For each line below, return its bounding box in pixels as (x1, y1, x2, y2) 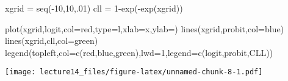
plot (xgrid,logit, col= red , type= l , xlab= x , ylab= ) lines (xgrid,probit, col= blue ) (5, 22, 284, 35)
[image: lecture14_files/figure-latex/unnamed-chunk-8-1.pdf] (5, 68, 263, 77)
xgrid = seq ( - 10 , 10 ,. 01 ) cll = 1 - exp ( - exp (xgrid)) (5, 2, 183, 14)
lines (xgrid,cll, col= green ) (5, 34, 98, 47)
